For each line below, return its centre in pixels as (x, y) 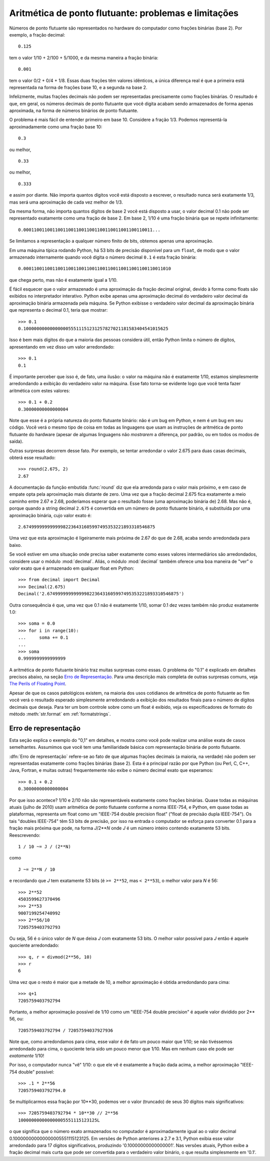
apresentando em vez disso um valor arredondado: (62, 347)
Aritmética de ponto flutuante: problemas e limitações (124, 13)
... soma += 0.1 (43, 638)
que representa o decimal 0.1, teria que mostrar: (58, 310)
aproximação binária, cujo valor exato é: (50, 515)
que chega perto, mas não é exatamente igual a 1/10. (63, 280)
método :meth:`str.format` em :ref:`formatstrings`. (60, 714)
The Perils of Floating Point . (38, 684)
